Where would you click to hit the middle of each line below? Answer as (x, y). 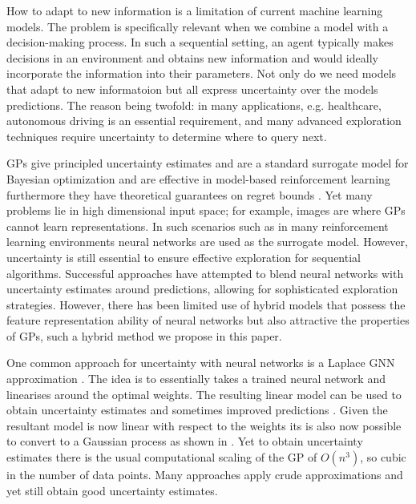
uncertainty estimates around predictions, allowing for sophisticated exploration (202, 289)
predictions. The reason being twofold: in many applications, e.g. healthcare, (194, 105)
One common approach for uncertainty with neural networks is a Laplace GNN (201, 363)
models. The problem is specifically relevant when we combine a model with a (198, 26)
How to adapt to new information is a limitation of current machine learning (195, 10)
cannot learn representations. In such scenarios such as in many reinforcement (198, 226)
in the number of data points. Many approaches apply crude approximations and (205, 475)
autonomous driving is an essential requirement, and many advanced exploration (204, 121)
